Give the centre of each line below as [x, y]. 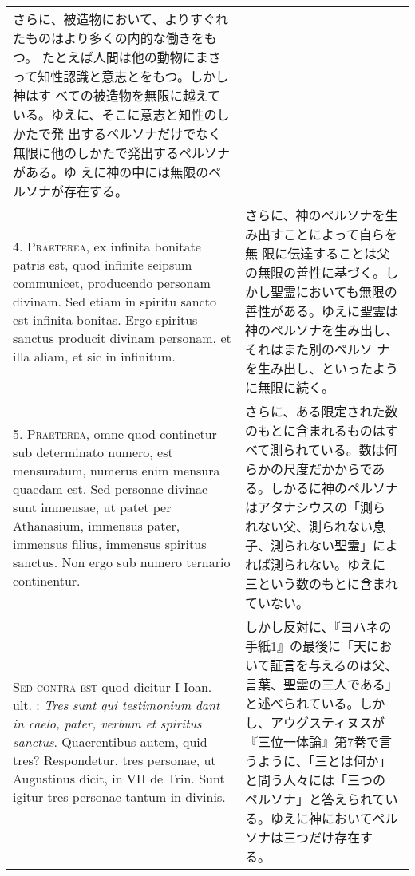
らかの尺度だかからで [308, 469]
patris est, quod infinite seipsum [103, 264]
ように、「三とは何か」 [324, 761]
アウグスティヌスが [328, 722]
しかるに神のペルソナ [334, 488]
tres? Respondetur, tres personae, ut [115, 760]
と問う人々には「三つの [315, 780]
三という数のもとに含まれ [321, 584]
